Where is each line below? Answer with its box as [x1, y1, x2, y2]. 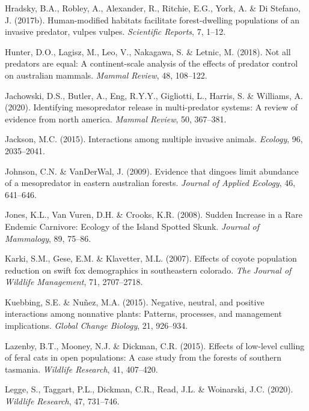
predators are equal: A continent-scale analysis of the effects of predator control [5, 57, 298, 70]
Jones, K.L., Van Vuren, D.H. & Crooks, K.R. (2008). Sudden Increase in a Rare [5, 208, 302, 221]
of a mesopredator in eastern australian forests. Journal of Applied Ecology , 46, [5, 176, 296, 189]
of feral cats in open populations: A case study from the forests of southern [5, 351, 281, 364]
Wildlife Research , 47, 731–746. [5, 395, 120, 407]
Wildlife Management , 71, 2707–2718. [5, 275, 143, 288]
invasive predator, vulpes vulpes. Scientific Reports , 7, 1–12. [5, 25, 226, 38]
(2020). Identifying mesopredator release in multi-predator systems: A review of [5, 101, 298, 113]
